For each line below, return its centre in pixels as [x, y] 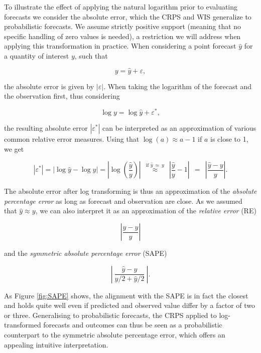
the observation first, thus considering [62, 96]
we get [14, 148]
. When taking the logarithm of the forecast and [178, 86]
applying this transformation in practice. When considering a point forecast [120, 46]
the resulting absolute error [46, 128]
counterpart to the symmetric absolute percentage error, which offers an [115, 334]
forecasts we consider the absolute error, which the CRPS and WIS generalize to [128, 16]
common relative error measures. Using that [72, 139]
